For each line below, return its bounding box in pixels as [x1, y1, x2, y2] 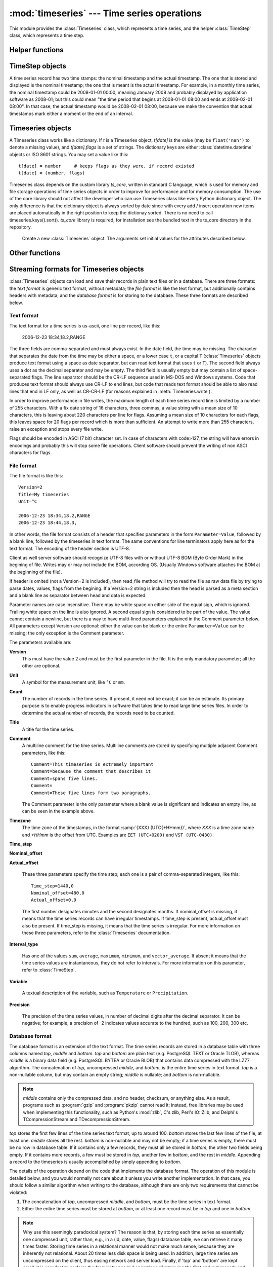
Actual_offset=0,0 [31, 897, 77, 903]
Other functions [9, 249, 61, 257]
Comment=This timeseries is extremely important [31, 762, 154, 767]
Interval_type [9, 941, 38, 947]
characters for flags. [9, 449, 52, 456]
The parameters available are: [9, 639, 72, 646]
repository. [9, 224, 32, 230]
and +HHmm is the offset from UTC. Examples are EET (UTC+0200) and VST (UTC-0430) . [22, 832, 214, 838]
